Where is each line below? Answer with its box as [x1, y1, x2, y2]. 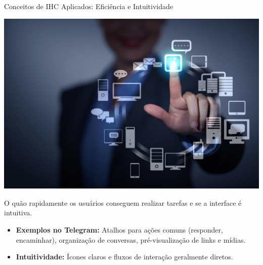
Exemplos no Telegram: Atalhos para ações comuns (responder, [16, 224, 223, 235]
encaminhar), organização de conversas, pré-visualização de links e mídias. [16, 234, 246, 245]
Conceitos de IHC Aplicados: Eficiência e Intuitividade [4, 1, 173, 11]
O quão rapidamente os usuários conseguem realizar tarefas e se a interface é [4, 197, 242, 208]
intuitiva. [4, 207, 32, 218]
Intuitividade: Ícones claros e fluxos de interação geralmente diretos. [16, 251, 233, 262]
